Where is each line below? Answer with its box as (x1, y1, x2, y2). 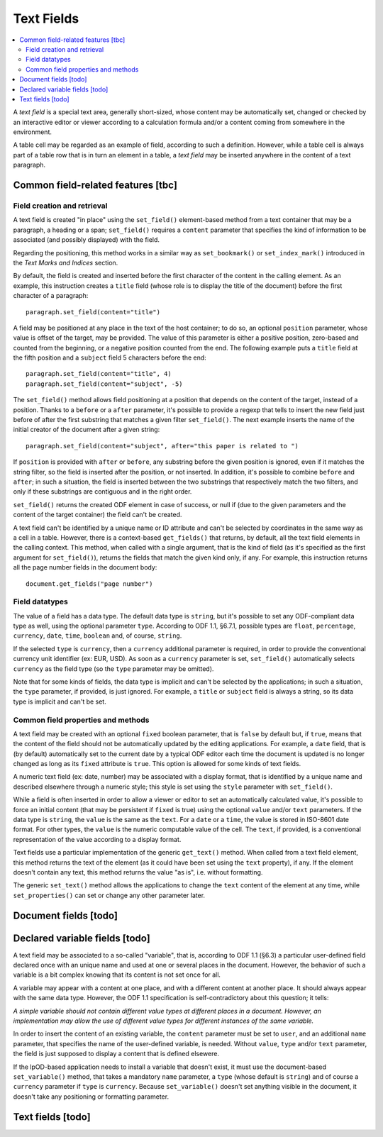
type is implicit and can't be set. (13, 697, 106, 706)
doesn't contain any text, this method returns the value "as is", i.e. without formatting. (13, 867, 263, 876)
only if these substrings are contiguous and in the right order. (13, 487, 192, 496)
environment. (13, 128, 52, 136)
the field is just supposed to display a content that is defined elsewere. (13, 1050, 220, 1058)
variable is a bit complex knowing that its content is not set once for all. (13, 970, 221, 979)
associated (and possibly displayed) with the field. (13, 235, 160, 244)
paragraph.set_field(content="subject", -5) (26, 379, 184, 388)
